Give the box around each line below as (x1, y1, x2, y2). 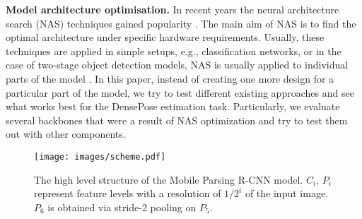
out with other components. (6, 126, 126, 141)
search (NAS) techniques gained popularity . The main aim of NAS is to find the (6, 16, 356, 30)
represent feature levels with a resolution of (34, 186, 221, 201)
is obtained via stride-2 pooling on (47, 199, 197, 214)
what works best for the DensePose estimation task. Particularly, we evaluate (6, 99, 340, 114)
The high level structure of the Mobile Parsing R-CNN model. (34, 172, 303, 187)
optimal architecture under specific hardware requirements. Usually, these (6, 30, 325, 45)
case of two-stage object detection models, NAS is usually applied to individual (6, 57, 349, 72)
